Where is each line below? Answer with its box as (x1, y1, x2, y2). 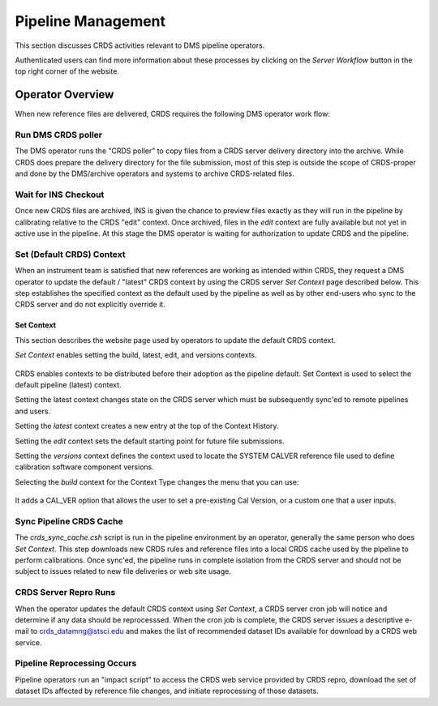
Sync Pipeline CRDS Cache (15, 516, 123, 527)
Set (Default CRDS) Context (15, 248, 126, 259)
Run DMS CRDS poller (15, 130, 103, 140)
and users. (15, 406, 51, 416)
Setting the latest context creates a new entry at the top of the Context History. (15, 421, 279, 431)
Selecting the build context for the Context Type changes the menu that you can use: (15, 477, 299, 486)
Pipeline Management (15, 12, 166, 30)
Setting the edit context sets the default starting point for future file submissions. (15, 436, 285, 446)
